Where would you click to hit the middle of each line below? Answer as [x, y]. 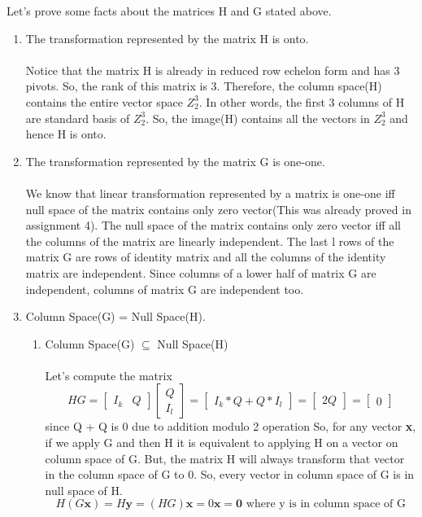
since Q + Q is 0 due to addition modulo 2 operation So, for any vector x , [231, 426]
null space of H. [84, 490]
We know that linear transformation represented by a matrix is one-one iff [210, 193]
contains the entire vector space [104, 101]
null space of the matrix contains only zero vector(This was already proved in [218, 209]
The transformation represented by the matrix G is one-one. [175, 161]
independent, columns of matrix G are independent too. [165, 289]
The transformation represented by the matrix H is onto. [167, 38]
